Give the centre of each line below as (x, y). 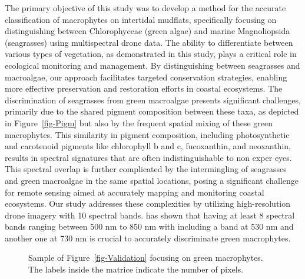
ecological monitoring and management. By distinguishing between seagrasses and (152, 65)
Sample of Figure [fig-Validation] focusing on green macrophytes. (146, 258)
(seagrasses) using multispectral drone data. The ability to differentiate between (149, 42)
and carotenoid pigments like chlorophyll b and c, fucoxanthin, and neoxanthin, (148, 146)
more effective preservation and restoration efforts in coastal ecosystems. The (144, 88)
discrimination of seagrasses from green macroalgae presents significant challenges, (153, 100)
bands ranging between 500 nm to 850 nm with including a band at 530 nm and (149, 226)
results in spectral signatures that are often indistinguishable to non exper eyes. (148, 157)
